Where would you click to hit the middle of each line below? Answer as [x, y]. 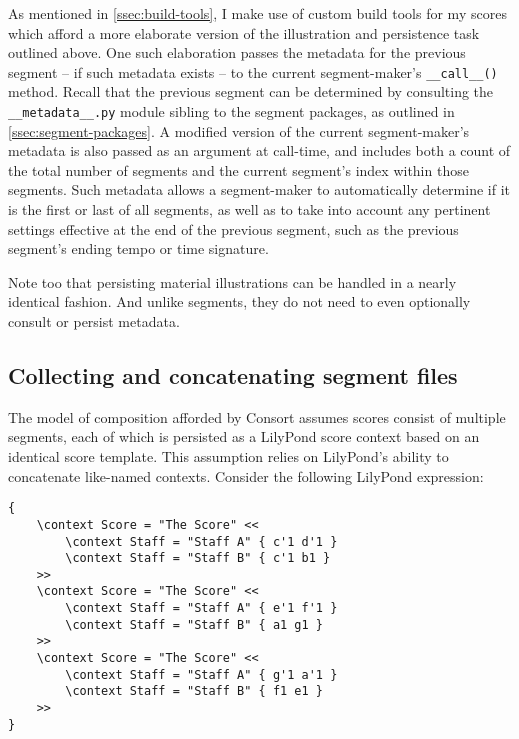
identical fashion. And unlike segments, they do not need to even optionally [239, 301]
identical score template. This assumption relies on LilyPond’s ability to [228, 456]
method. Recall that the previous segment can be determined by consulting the [251, 91]
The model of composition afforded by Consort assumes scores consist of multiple [257, 416]
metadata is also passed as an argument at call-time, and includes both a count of [259, 150]
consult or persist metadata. [94, 321]
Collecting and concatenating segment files [233, 375]
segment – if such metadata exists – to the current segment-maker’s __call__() [253, 71]
